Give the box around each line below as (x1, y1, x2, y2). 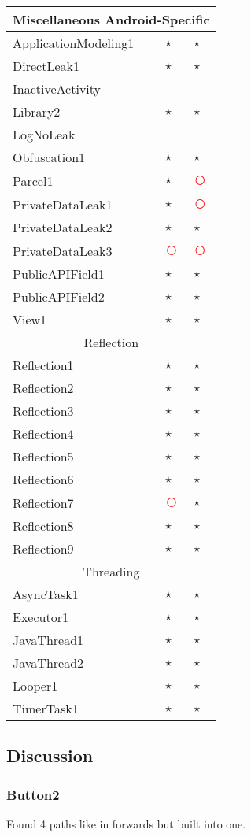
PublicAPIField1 (13, 265, 105, 283)
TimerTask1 (13, 699, 79, 717)
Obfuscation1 (13, 148, 86, 166)
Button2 (6, 784, 60, 804)
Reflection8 (13, 517, 74, 535)
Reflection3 (13, 402, 74, 420)
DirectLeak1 (13, 57, 79, 75)
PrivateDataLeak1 (13, 194, 113, 213)
